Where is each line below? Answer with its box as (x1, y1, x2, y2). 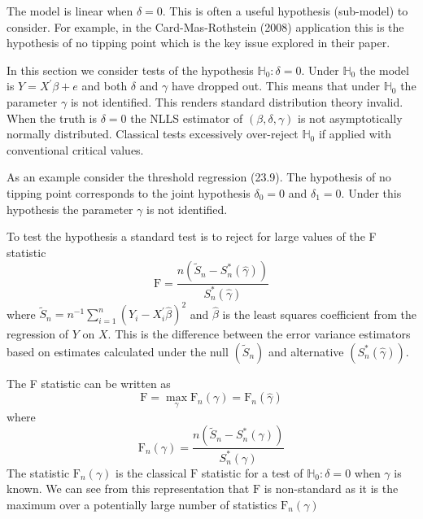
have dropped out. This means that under (171, 77, 381, 94)
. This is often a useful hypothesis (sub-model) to (162, 2, 408, 19)
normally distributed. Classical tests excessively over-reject (7, 125, 299, 142)
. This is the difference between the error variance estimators (107, 325, 411, 342)
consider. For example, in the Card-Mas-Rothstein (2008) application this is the (7, 18, 404, 35)
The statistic (7, 464, 70, 481)
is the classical (116, 464, 187, 481)
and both (81, 77, 128, 94)
